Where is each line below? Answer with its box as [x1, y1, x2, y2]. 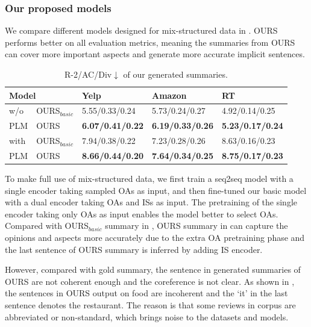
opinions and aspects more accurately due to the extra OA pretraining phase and [5, 231, 305, 244]
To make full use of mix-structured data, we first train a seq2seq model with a [5, 172, 294, 185]
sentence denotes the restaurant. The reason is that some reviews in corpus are [5, 299, 296, 311]
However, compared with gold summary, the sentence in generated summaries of [5, 263, 301, 276]
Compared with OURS [5, 219, 89, 232]
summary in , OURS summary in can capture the [105, 219, 288, 232]
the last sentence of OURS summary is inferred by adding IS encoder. [5, 243, 263, 255]
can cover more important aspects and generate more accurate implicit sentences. [5, 48, 305, 60]
